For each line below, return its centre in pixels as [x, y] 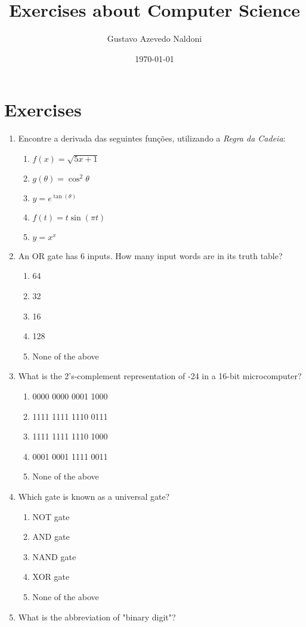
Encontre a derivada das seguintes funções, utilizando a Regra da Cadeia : [152, 138]
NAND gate [54, 556]
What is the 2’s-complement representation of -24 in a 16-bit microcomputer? [160, 376]
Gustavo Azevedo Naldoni [154, 39]
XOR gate [51, 577]
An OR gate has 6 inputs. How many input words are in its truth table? [150, 255]
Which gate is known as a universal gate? [94, 496]
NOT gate [51, 516]
